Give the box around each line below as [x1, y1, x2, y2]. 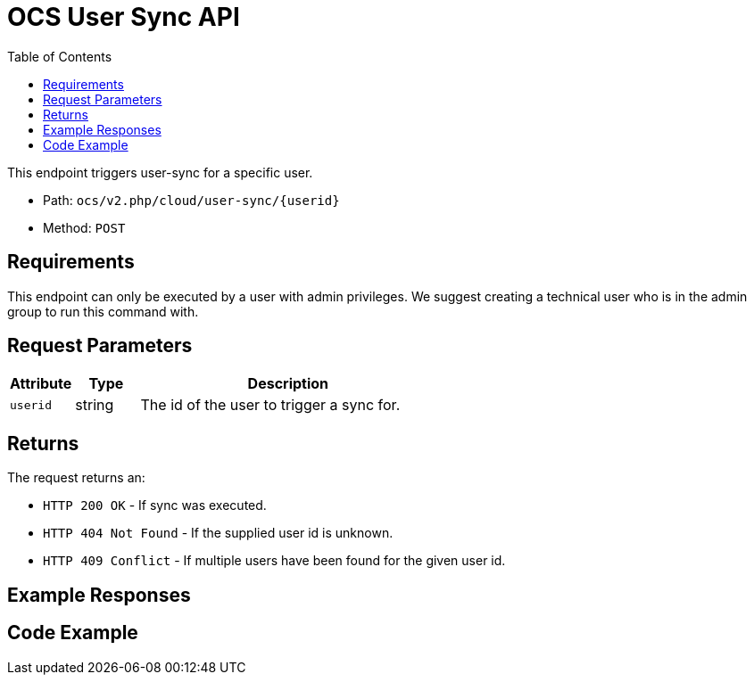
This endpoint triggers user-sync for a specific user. [7, 164, 313, 180]
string [75, 396, 114, 415]
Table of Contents [7, 48, 112, 64]
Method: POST [43, 219, 126, 235]
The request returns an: [7, 470, 145, 486]
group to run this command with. [7, 303, 199, 319]
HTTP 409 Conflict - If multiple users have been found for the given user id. [43, 553, 506, 569]
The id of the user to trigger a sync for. [140, 396, 401, 415]
